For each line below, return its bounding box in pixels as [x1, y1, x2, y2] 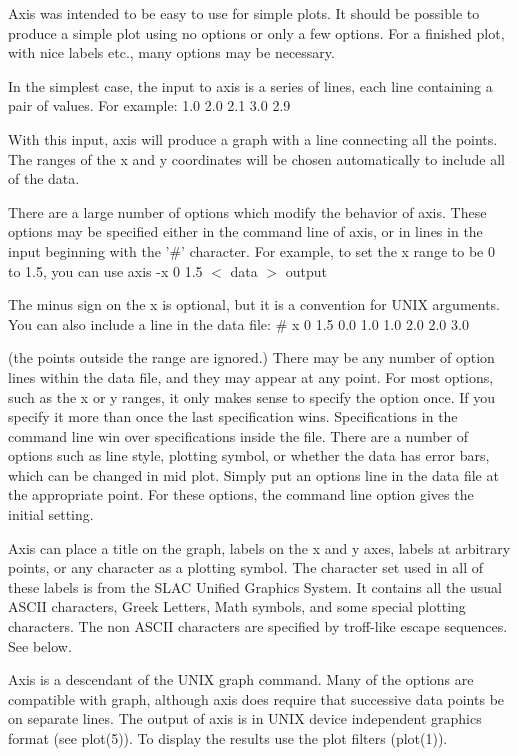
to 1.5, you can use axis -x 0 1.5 [8, 260, 203, 281]
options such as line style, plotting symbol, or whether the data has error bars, [8, 445, 490, 466]
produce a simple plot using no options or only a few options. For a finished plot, [8, 22, 505, 43]
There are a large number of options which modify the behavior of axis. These [8, 201, 487, 222]
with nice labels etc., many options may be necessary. [8, 42, 335, 63]
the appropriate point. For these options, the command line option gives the [8, 484, 474, 505]
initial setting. [8, 504, 94, 525]
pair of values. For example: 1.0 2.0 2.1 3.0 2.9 [8, 95, 291, 116]
